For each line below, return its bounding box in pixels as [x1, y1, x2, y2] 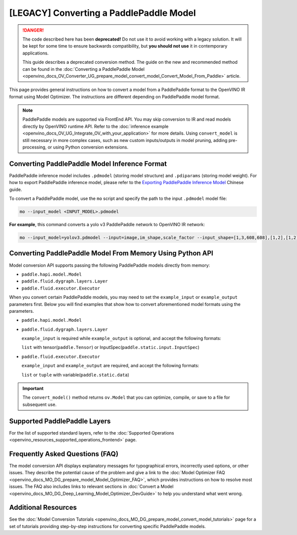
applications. [22, 50, 49, 56]
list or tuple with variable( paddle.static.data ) [21, 372, 130, 378]
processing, [22, 144, 47, 150]
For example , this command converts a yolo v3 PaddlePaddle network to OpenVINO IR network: [9, 222, 205, 228]
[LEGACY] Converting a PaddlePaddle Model [9, 7, 196, 18]
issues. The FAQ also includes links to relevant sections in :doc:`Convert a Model [9, 484, 174, 489]
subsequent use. [22, 401, 57, 407]
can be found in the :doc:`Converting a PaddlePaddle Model [22, 66, 145, 72]
